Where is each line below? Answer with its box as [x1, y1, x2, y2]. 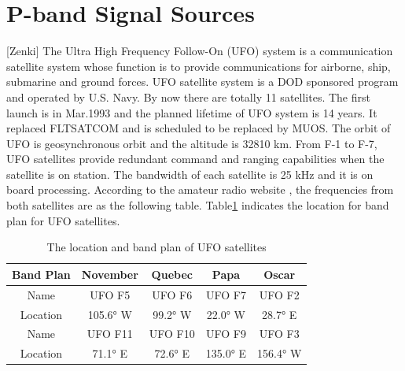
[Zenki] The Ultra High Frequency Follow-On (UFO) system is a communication [6, 43, 393, 59]
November [81, 265, 138, 282]
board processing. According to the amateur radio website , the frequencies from [6, 181, 394, 198]
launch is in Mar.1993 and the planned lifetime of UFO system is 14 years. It [6, 104, 377, 121]
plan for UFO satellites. [6, 212, 120, 228]
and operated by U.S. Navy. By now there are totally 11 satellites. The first [6, 88, 370, 105]
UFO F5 [90, 286, 131, 302]
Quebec [151, 265, 193, 282]
